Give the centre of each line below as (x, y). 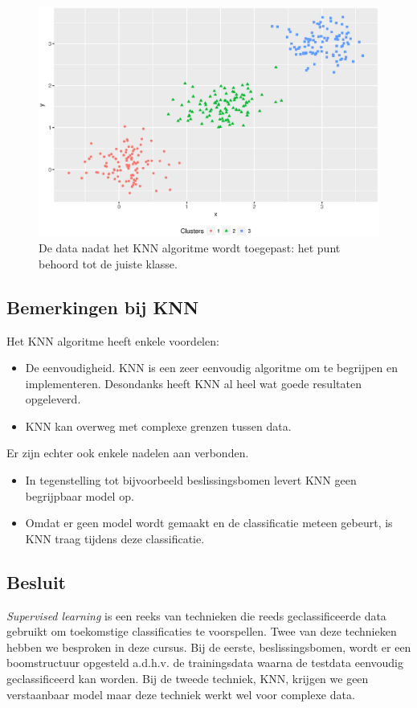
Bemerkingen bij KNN (103, 307)
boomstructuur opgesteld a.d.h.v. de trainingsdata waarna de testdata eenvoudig (205, 663)
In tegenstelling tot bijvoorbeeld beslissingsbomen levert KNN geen (191, 480)
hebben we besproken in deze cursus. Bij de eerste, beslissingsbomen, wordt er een (209, 647)
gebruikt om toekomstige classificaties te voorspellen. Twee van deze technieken (202, 631)
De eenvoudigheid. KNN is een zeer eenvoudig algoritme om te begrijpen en (211, 368)
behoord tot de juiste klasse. (108, 263)
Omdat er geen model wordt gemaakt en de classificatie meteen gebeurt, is (209, 523)
